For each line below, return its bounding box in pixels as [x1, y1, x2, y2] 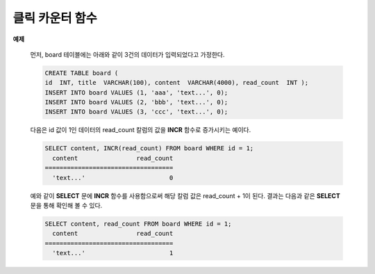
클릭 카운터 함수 [12, 10, 97, 26]
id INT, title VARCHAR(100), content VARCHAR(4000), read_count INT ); [44, 79, 309, 87]
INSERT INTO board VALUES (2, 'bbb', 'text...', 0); [44, 98, 228, 106]
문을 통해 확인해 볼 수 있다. [30, 202, 103, 209]
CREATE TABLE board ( [44, 69, 119, 76]
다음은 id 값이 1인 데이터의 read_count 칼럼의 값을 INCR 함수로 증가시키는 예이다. [30, 126, 251, 134]
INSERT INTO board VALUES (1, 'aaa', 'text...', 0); [44, 88, 228, 97]
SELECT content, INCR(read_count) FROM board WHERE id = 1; [44, 145, 254, 152]
